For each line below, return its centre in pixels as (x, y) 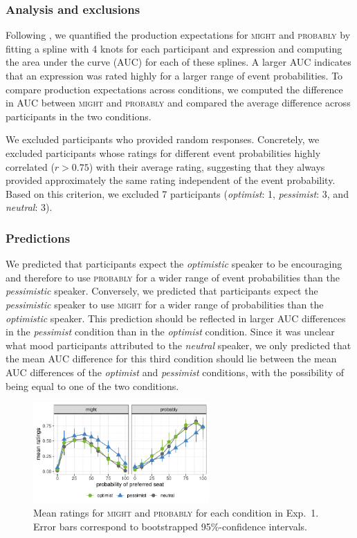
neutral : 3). (29, 207)
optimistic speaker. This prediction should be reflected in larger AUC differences (176, 318)
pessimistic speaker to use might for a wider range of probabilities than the (165, 304)
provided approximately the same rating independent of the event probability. (171, 180)
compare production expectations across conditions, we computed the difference (174, 89)
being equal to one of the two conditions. (92, 386)
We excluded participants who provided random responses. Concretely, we (163, 139)
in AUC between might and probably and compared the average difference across (178, 103)
